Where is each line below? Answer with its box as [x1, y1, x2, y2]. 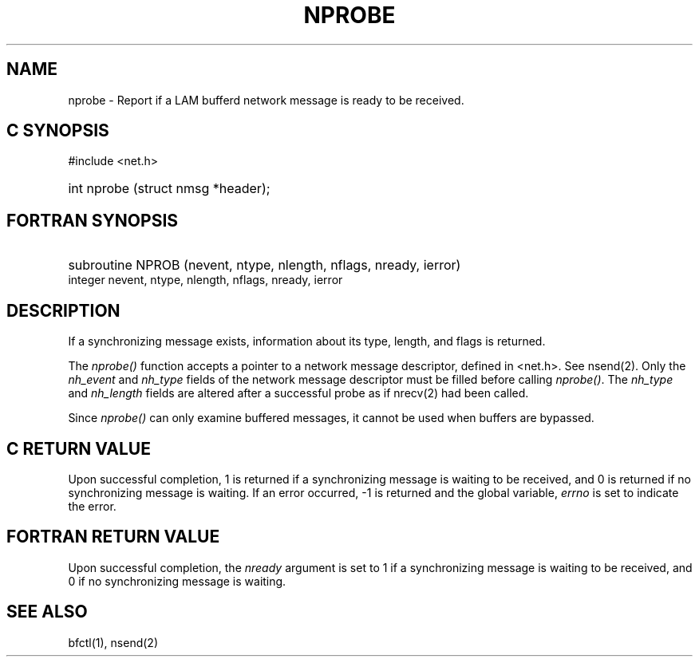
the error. [68, 499, 116, 513]
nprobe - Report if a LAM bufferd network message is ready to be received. [68, 93, 464, 107]
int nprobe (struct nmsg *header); [68, 180, 271, 197]
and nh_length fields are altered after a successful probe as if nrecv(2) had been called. [68, 386, 529, 401]
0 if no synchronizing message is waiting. [68, 574, 286, 588]
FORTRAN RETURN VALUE [6, 527, 220, 547]
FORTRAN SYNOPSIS [6, 210, 179, 231]
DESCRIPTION [6, 300, 120, 321]
